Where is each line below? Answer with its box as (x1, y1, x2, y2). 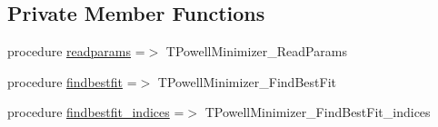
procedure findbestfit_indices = (7, 103, 184, 122)
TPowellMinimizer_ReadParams (165, 42, 347, 61)
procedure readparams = (7, 42, 145, 61)
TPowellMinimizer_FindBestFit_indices (204, 103, 431, 122)
